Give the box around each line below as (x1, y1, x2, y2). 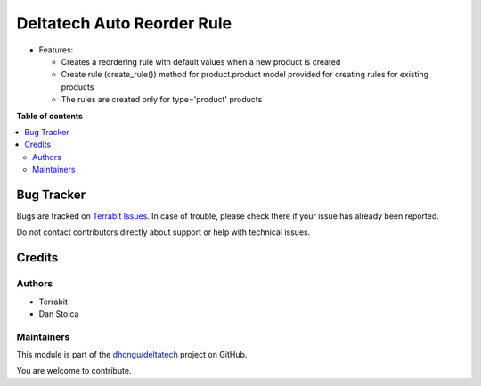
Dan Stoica (38, 308, 79, 319)
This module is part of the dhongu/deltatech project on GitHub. (16, 350, 248, 360)
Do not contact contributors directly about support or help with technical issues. (16, 227, 311, 237)
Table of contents (16, 110, 84, 121)
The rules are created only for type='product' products (61, 94, 263, 105)
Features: (38, 44, 74, 55)
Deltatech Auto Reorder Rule (16, 13, 232, 33)
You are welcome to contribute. (16, 366, 132, 376)
